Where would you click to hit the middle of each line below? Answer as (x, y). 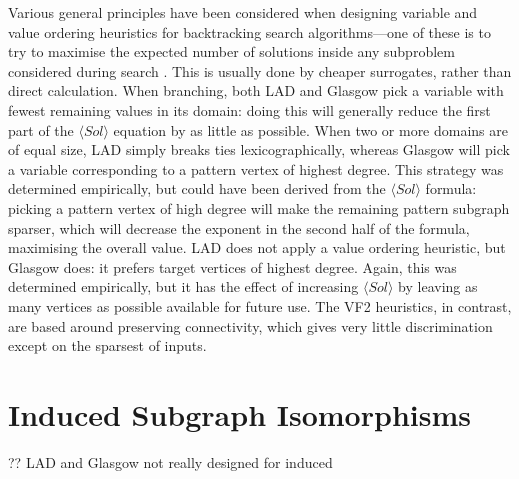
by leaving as (438, 286)
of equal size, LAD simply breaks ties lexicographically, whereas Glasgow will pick (259, 149)
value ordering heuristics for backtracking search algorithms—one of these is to (249, 31)
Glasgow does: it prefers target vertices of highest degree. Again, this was (232, 266)
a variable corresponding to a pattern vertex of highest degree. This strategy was (256, 168)
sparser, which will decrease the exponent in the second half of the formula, (239, 227)
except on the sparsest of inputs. (107, 345)
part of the (41, 129)
